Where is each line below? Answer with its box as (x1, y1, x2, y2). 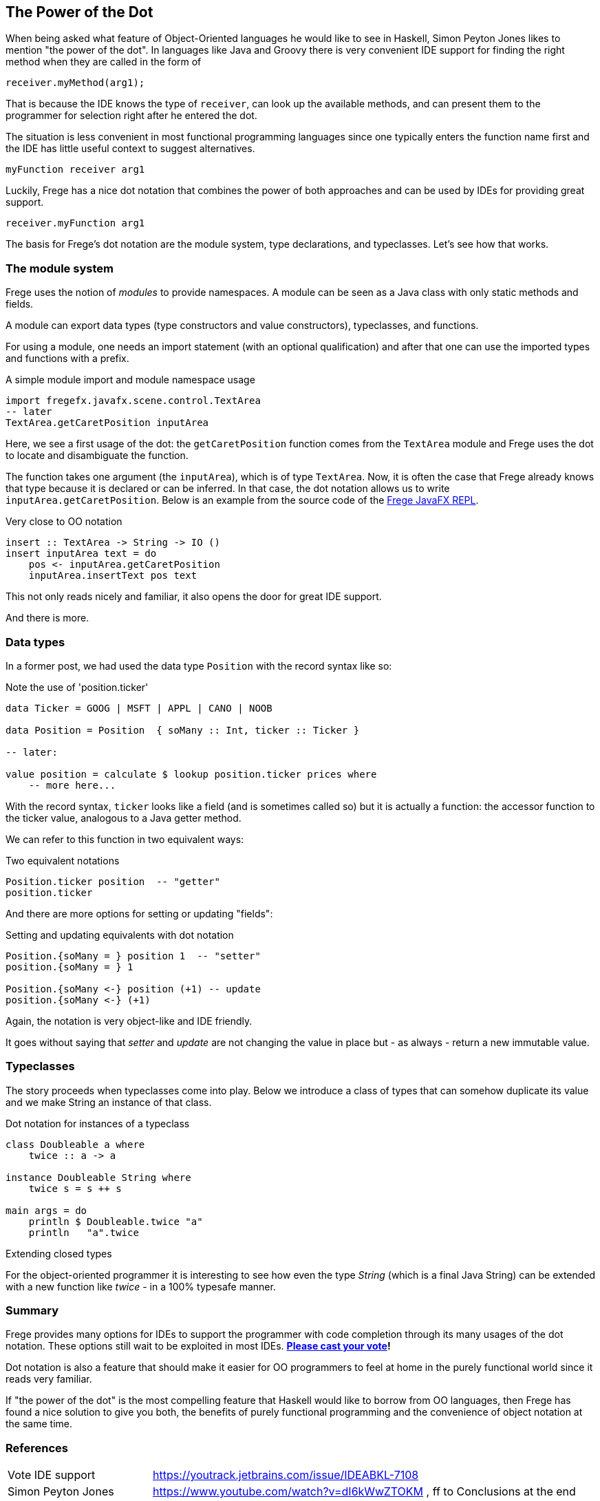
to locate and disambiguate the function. (6, 449, 189, 462)
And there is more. (6, 612, 89, 624)
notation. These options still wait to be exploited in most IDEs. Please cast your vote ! (6, 1340, 391, 1352)
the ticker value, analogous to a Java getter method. (6, 811, 242, 824)
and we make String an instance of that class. (6, 1096, 212, 1108)
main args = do (6, 1204, 87, 1216)
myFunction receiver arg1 (6, 164, 145, 175)
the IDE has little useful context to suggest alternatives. (6, 142, 255, 155)
